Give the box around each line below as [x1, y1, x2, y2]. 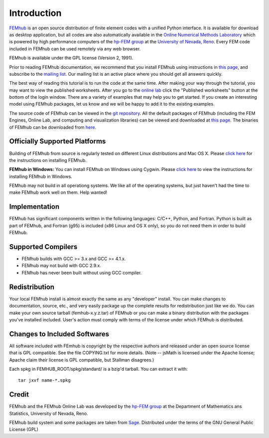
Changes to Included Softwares [9, 329, 110, 338]
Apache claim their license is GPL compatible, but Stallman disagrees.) [9, 357, 154, 363]
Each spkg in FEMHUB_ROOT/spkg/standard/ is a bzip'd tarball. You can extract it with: [9, 366, 188, 372]
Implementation [9, 202, 60, 211]
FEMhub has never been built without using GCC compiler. [21, 270, 142, 276]
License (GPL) [9, 427, 38, 433]
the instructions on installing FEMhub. [9, 157, 87, 163]
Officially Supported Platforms [9, 137, 106, 146]
